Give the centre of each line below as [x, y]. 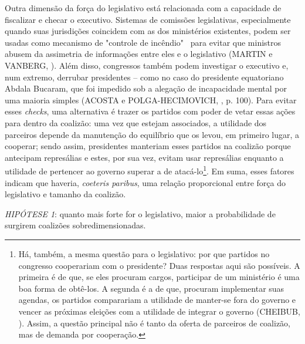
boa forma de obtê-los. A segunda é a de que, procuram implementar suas [151, 288]
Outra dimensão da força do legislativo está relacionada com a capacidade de [143, 8]
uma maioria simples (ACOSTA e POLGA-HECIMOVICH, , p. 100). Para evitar [151, 100]
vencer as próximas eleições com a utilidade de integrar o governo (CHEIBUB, [159, 311]
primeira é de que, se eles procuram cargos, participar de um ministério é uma [159, 277]
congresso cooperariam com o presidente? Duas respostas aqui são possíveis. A [159, 265]
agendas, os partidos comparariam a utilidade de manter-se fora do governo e [157, 300]
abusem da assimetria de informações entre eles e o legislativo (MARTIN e [139, 54]
